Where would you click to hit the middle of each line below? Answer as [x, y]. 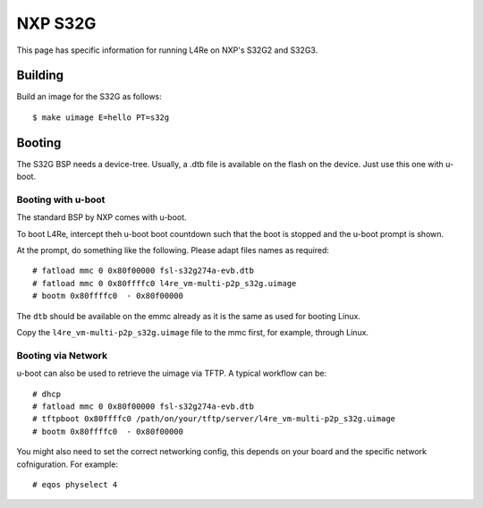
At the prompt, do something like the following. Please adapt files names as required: [173, 250]
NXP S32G [56, 23]
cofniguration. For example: [67, 464]
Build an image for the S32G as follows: [89, 97]
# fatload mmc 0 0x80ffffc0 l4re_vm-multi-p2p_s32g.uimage [165, 283]
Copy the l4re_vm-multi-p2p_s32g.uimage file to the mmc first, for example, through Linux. [193, 333]
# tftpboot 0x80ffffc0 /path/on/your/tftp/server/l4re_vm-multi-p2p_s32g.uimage [214, 419]
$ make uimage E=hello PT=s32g [101, 117]
